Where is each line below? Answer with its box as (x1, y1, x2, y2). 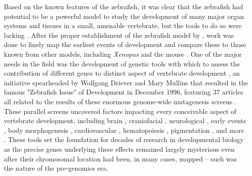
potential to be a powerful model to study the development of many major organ (4, 11, 244, 21)
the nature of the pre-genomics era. (4, 163, 109, 173)
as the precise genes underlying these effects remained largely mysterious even (4, 144, 235, 154)
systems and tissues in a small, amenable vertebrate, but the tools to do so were (4, 20, 242, 31)
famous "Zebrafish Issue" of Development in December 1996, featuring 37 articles (4, 87, 243, 97)
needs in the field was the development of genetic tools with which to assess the (4, 58, 240, 68)
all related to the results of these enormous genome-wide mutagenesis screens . (4, 96, 236, 106)
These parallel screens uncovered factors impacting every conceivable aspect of (4, 106, 236, 116)
